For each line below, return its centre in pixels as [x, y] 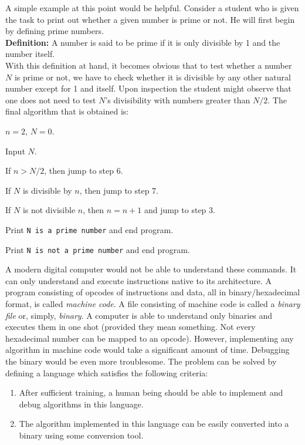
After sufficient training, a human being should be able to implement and [151, 392]
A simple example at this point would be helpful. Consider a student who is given [152, 8]
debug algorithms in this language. [81, 404]
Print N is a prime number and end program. [89, 229]
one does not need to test [51, 100]
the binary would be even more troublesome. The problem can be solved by [141, 361]
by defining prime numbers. [55, 31]
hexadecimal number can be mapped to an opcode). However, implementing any [150, 338]
